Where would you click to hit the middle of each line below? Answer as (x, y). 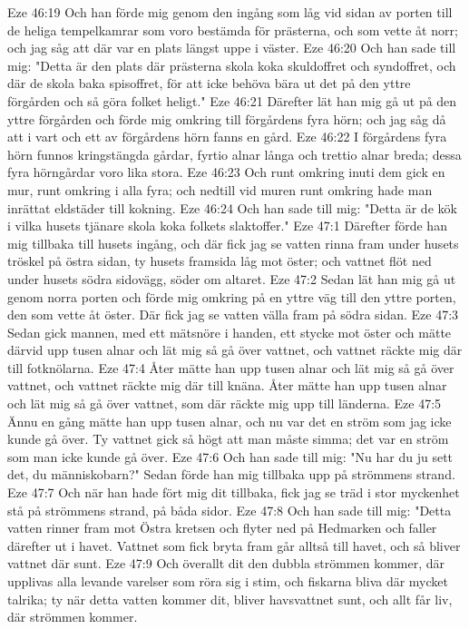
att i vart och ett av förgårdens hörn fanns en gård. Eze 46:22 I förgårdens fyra (227, 137)
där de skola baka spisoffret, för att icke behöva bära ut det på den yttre (209, 83)
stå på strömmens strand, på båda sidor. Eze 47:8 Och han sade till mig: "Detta (230, 510)
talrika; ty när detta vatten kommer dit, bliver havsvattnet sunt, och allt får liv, (230, 599)
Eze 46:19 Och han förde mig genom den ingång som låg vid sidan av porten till (230, 12)
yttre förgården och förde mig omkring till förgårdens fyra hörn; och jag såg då (227, 118)
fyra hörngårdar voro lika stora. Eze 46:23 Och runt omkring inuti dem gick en (226, 172)
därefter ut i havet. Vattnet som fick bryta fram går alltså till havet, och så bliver (234, 545)
